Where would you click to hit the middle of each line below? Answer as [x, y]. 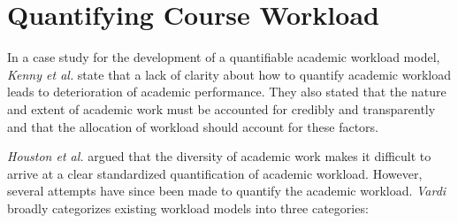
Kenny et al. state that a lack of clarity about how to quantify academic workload [229, 74]
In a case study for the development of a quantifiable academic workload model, [224, 57]
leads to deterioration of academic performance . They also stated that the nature [227, 92]
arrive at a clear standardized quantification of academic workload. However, [215, 173]
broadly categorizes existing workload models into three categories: [188, 208]
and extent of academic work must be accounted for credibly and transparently [221, 108]
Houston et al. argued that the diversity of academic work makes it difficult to [219, 156]
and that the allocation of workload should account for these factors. [193, 126]
